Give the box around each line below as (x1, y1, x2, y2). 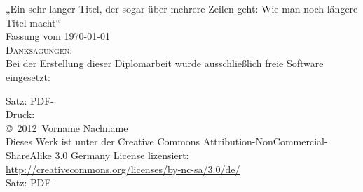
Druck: (6, 107, 35, 121)
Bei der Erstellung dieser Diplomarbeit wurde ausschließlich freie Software (6, 56, 324, 71)
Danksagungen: (6, 42, 73, 57)
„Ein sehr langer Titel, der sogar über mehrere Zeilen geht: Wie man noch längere (6, 1, 358, 15)
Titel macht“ (6, 15, 61, 29)
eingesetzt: (6, 69, 50, 84)
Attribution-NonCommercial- (203, 134, 328, 149)
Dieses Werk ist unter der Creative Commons (6, 134, 200, 149)
